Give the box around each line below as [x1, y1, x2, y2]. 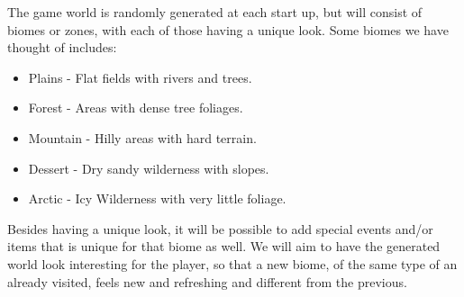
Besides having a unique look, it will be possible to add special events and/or [7, 219, 433, 238]
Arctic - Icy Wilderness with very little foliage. [28, 189, 287, 208]
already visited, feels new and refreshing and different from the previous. [7, 272, 407, 291]
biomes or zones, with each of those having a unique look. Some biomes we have [7, 20, 449, 39]
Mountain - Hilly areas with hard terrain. [28, 128, 257, 147]
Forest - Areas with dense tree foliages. [28, 98, 243, 117]
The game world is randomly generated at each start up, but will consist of [7, 3, 423, 21]
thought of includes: [7, 38, 117, 57]
